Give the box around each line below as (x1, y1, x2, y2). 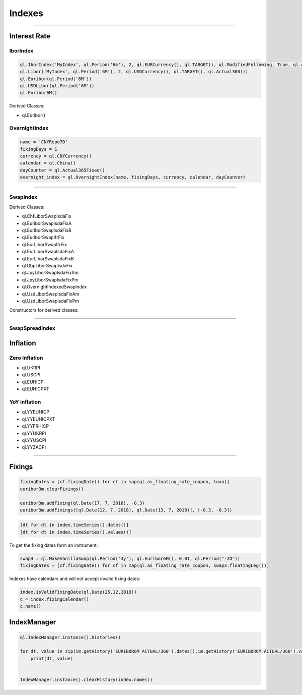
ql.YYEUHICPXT (22, 416, 55, 422)
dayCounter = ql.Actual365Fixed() (20, 167, 105, 173)
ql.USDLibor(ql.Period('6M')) (20, 83, 95, 88)
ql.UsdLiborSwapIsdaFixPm (22, 298, 79, 304)
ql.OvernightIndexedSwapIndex (22, 284, 87, 290)
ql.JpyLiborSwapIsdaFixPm (22, 276, 79, 282)
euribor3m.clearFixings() (20, 486, 84, 492)
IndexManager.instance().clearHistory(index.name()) (20, 676, 153, 682)
